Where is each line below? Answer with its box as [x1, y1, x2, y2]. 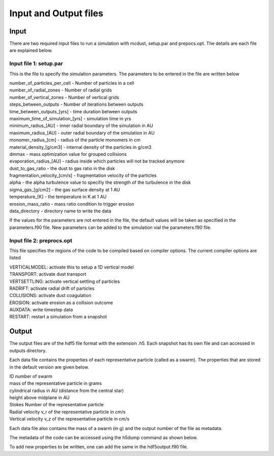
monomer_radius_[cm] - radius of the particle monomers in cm [9, 137, 141, 143]
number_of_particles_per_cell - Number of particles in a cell [9, 80, 134, 86]
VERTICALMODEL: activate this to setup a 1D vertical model [9, 264, 134, 270]
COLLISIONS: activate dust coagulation [9, 292, 91, 299]
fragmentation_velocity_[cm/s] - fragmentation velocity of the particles [9, 173, 157, 179]
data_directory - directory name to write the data [9, 208, 112, 214]
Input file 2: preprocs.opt [9, 237, 73, 244]
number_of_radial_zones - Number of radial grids [9, 87, 112, 93]
